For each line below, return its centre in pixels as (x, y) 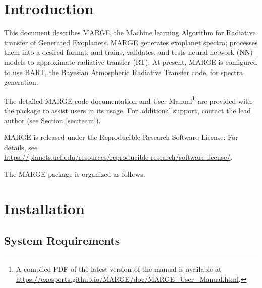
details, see (21, 147)
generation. (21, 82)
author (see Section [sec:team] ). (52, 120)
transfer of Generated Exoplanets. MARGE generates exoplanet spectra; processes (131, 42)
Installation (44, 208)
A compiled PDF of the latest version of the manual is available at (119, 269)
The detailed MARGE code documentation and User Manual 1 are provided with (128, 100)
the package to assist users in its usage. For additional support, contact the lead (128, 110)
